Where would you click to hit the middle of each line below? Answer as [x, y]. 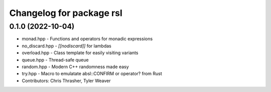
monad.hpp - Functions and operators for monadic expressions [87, 39]
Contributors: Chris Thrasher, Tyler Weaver [66, 81]
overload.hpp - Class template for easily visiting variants [80, 53]
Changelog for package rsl [66, 13]
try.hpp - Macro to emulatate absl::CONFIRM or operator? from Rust [92, 74]
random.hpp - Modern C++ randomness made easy [75, 67]
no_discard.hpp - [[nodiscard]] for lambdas [66, 46]
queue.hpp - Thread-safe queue [55, 60]
